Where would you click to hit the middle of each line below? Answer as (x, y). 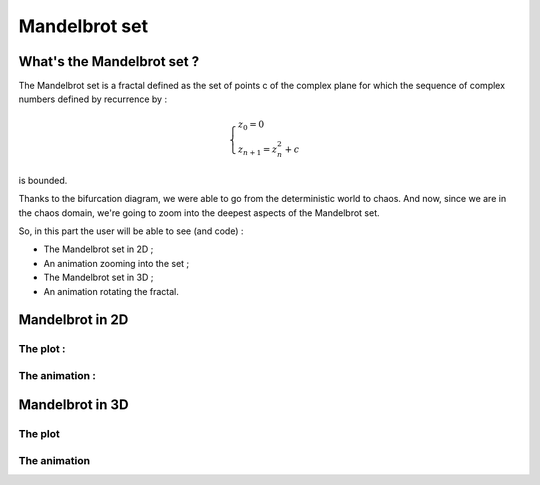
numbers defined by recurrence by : (93, 99)
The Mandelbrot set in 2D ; (98, 249)
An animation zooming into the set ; (116, 263)
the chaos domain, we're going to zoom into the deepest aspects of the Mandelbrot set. (199, 212)
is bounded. (43, 180)
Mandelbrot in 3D (73, 405)
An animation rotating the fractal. (111, 291)
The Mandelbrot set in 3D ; (98, 277)
